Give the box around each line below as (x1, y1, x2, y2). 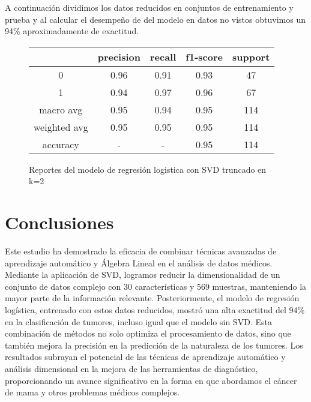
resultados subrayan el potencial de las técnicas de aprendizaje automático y (5, 350, 286, 363)
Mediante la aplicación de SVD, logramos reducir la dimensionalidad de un (5, 268, 280, 281)
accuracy (42, 137, 79, 151)
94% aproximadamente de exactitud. (5, 25, 139, 37)
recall (149, 49, 177, 64)
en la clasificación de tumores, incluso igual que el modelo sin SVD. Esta (5, 315, 272, 328)
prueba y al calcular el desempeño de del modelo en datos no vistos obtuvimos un (5, 13, 306, 25)
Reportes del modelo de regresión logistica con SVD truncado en (29, 163, 267, 175)
